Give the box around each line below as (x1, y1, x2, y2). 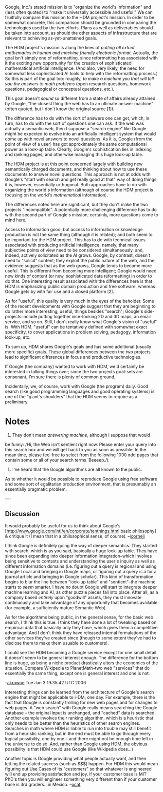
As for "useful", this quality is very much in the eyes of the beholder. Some (5, 298, 154, 304)
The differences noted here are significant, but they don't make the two (5, 202, 148, 207)
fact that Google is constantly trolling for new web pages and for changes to (5, 699, 158, 705)
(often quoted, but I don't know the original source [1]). (5, 106, 115, 112)
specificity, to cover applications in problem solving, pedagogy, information (5, 329, 156, 335)
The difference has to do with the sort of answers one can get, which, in (5, 116, 150, 121)
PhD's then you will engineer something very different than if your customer (5, 776, 157, 782)
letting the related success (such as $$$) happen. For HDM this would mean (5, 760, 158, 767)
